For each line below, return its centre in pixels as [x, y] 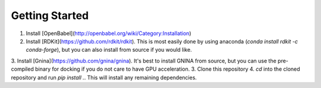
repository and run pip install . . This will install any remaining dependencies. [104, 77]
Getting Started [50, 15]
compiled [22, 69]
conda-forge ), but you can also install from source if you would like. [109, 50]
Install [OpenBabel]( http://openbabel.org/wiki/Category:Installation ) [108, 33]
